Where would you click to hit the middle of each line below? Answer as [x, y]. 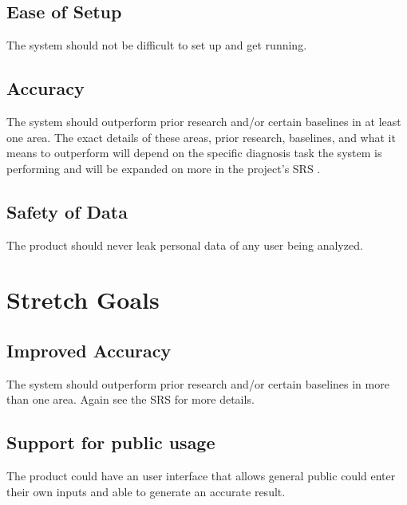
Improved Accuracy [89, 350]
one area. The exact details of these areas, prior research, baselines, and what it [201, 137]
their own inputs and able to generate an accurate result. [146, 491]
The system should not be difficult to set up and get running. [157, 45]
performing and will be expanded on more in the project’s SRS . [164, 168]
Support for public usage [111, 442]
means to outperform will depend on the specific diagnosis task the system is [194, 153]
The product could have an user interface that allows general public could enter [201, 476]
